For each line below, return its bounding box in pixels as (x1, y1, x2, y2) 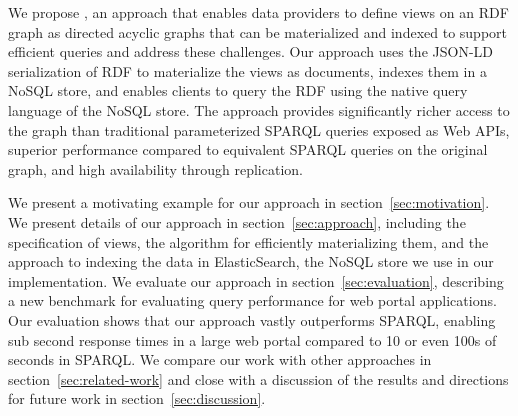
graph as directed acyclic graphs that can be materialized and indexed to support (8, 21, 507, 42)
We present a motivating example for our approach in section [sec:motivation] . (8, 192, 490, 213)
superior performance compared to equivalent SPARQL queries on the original (8, 139, 488, 160)
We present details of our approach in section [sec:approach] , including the (8, 211, 466, 232)
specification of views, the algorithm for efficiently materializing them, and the (8, 231, 489, 252)
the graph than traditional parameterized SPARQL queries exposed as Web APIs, (8, 119, 510, 140)
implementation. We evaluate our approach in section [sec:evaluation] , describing (8, 270, 504, 291)
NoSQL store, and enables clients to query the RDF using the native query (8, 80, 468, 101)
